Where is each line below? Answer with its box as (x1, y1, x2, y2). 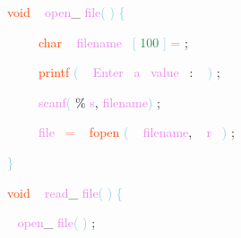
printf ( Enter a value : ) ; (39, 63, 220, 81)
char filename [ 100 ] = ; (39, 32, 189, 51)
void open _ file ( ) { (7, 3, 125, 21)
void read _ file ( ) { (7, 183, 123, 201)
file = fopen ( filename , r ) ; (39, 123, 235, 141)
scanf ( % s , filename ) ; (39, 92, 160, 111)
